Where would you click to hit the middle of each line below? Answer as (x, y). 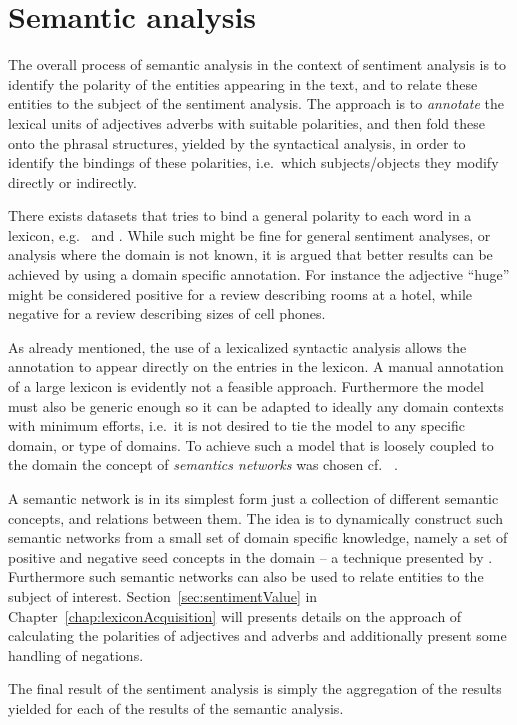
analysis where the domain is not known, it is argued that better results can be (250, 254)
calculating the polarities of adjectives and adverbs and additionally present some (257, 635)
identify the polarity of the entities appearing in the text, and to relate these (243, 83)
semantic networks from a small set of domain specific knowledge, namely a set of (258, 537)
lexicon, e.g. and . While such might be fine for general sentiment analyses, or (249, 234)
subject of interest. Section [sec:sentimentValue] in (163, 595)
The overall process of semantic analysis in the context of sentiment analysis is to (257, 64)
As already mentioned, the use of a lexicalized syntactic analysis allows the (237, 346)
